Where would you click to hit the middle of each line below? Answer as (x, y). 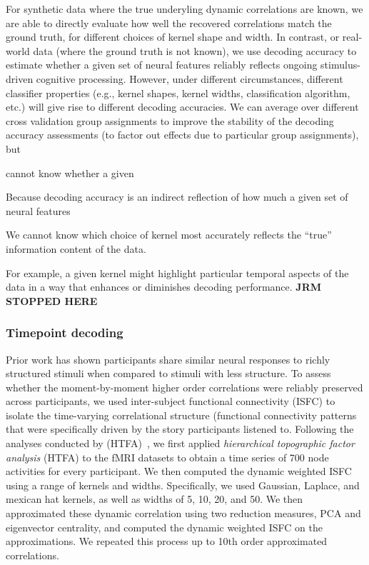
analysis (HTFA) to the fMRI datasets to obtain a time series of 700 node (167, 457)
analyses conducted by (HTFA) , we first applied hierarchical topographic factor (180, 443)
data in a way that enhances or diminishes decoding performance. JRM (164, 287)
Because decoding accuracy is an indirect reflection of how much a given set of (177, 197)
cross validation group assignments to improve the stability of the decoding (170, 120)
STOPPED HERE (52, 300)
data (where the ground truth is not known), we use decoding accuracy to (195, 50)
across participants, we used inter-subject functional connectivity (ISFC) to (171, 401)
